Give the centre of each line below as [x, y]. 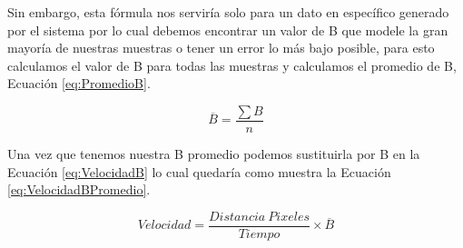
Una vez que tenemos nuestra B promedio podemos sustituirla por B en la [214, 154]
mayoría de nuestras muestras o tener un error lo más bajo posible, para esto [221, 48]
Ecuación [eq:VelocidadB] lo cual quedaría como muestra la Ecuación [199, 171]
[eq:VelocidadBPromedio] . [79, 189]
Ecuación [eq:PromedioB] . [79, 83]
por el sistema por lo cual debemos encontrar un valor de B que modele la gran [228, 30]
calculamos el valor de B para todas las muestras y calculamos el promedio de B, [232, 65]
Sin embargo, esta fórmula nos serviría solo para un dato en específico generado [228, 12]
